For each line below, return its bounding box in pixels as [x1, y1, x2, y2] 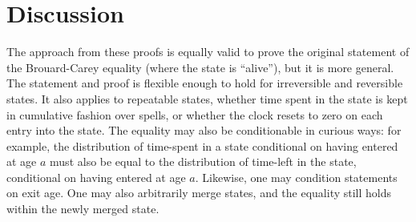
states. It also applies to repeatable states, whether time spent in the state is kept [6, 90, 408, 107]
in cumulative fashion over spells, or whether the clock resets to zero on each [6, 106, 383, 123]
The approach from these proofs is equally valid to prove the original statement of [6, 43, 410, 60]
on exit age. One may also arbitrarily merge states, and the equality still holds [6, 184, 392, 201]
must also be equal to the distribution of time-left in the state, [50, 153, 357, 170]
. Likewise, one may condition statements [195, 168, 398, 185]
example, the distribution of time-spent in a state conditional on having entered [6, 137, 398, 154]
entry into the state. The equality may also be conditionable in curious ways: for [6, 122, 402, 139]
